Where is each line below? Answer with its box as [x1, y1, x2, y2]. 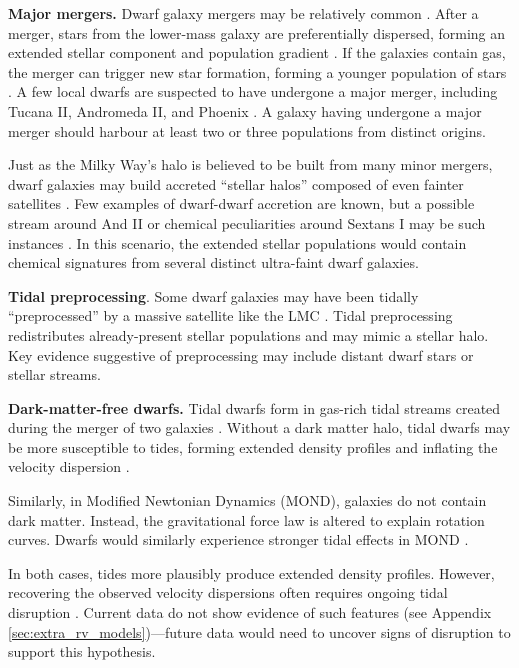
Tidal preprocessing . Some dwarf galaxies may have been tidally [8, 285, 419, 306]
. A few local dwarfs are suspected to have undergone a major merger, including [8, 81, 498, 102]
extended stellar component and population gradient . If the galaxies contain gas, [8, 42, 506, 63]
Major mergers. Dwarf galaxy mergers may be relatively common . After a [8, 3, 479, 23]
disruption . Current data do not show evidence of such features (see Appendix [8, 602, 492, 623]
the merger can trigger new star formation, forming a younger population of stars [8, 61, 507, 82]
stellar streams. [8, 364, 101, 385]
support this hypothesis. [8, 641, 156, 662]
